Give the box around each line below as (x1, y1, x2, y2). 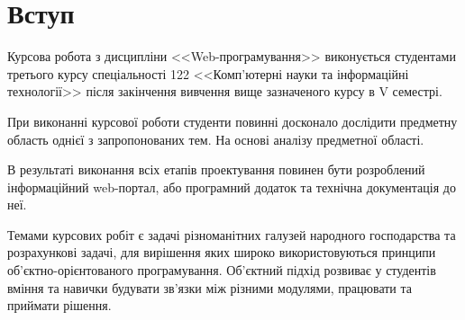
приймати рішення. (7, 296, 112, 315)
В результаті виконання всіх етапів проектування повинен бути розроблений (7, 160, 425, 179)
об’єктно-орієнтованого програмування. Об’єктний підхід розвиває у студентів (7, 261, 436, 280)
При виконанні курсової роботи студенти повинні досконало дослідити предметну (7, 111, 458, 130)
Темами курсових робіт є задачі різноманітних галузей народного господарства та (7, 225, 456, 244)
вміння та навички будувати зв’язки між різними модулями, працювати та (7, 278, 413, 297)
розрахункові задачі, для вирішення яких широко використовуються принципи (7, 243, 436, 262)
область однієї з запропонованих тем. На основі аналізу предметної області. (7, 129, 424, 148)
